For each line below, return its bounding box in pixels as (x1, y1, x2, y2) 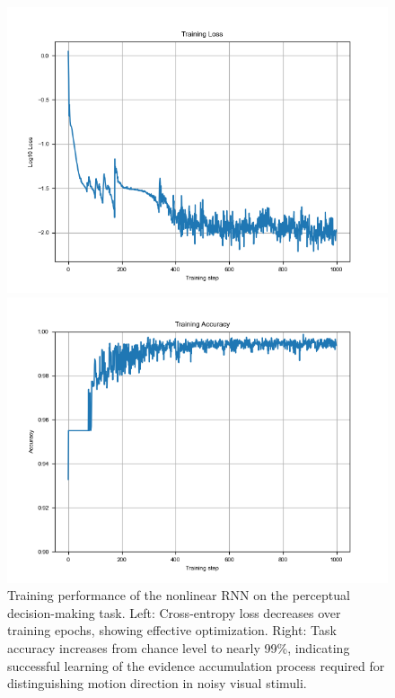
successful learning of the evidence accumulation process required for (7, 656, 385, 675)
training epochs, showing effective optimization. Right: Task (7, 621, 337, 640)
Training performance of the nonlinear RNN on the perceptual (7, 586, 350, 605)
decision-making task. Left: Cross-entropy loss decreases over (7, 603, 341, 622)
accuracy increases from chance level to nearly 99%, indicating (7, 638, 350, 657)
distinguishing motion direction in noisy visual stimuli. (7, 674, 307, 693)
